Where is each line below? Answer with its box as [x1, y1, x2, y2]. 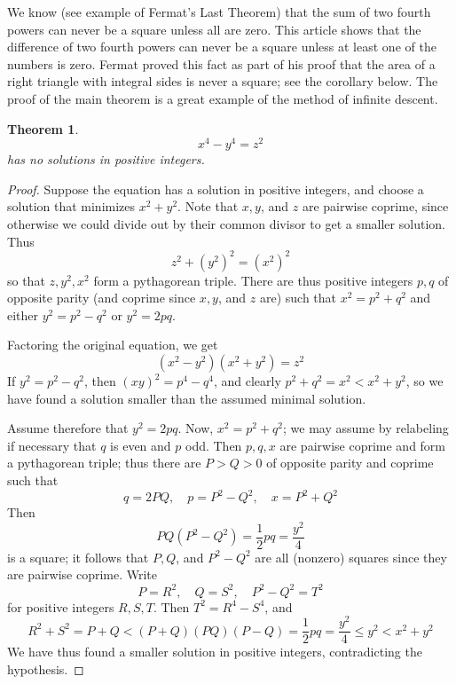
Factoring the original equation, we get [7, 335, 218, 354]
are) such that [259, 288, 337, 307]
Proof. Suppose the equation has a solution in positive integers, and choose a [7, 179, 424, 198]
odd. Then [185, 436, 242, 454]
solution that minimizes [7, 197, 136, 216]
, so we [405, 372, 444, 390]
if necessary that [7, 436, 97, 454]
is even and [110, 436, 171, 454]
